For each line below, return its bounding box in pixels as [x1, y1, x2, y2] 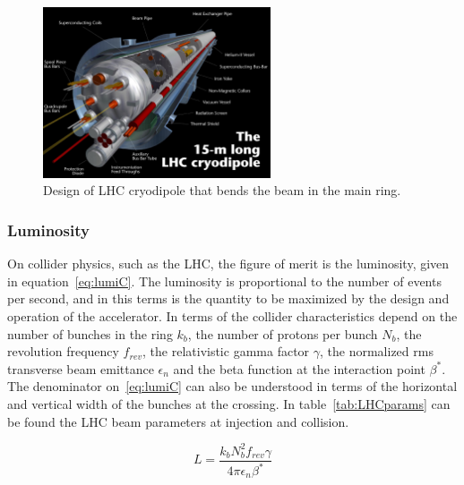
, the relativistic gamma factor [142, 342, 310, 361]
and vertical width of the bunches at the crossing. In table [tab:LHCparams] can [7, 394, 451, 413]
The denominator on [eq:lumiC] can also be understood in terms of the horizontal [7, 377, 458, 396]
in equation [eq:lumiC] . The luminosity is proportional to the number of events [7, 271, 442, 290]
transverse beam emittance [7, 359, 154, 378]
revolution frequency [7, 342, 119, 361]
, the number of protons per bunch [187, 324, 378, 343]
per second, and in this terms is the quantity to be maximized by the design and [7, 289, 450, 308]
